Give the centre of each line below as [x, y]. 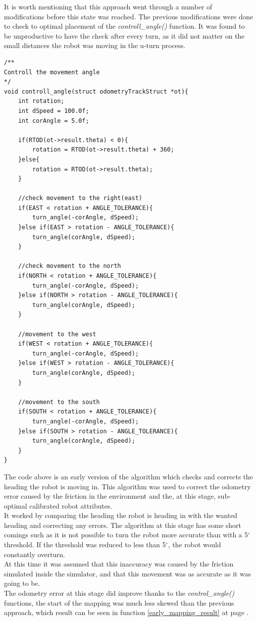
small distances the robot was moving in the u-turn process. [95, 45]
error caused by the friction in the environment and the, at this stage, [110, 496]
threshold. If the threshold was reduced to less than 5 [85, 544]
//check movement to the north [70, 266]
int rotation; [41, 101]
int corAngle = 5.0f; [53, 121]
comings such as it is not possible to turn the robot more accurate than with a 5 [126, 535]
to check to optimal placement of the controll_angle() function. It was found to [125, 26]
